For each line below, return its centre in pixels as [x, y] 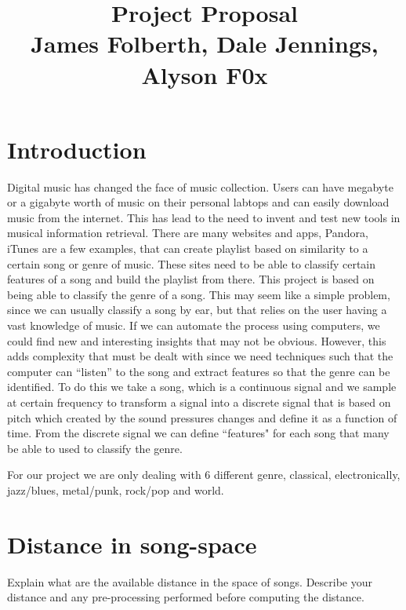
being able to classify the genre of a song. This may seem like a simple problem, [199, 294]
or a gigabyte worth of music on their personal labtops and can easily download [198, 202]
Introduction [77, 149]
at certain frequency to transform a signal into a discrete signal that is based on [199, 402]
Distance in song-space [132, 544]
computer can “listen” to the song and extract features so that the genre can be [199, 371]
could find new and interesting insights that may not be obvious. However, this [197, 340]
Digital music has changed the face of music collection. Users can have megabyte [200, 186]
